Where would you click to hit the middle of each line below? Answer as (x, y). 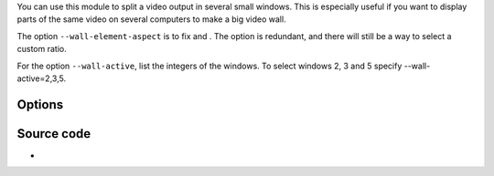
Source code (54, 134)
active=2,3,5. (42, 78)
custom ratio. (42, 49)
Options (40, 104)
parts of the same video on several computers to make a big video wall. (152, 19)
